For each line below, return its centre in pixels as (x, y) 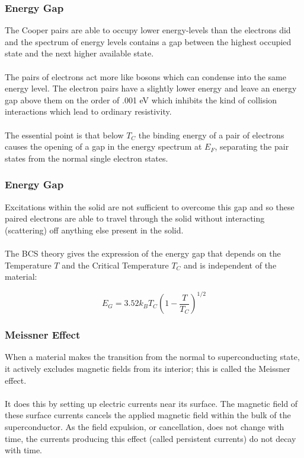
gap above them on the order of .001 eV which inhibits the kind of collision (141, 100)
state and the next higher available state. (79, 53)
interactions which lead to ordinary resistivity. (88, 111)
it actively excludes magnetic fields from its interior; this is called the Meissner (148, 369)
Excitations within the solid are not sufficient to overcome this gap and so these (150, 206)
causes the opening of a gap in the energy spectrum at (103, 146)
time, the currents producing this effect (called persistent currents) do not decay (151, 438)
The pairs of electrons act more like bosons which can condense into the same (145, 76)
